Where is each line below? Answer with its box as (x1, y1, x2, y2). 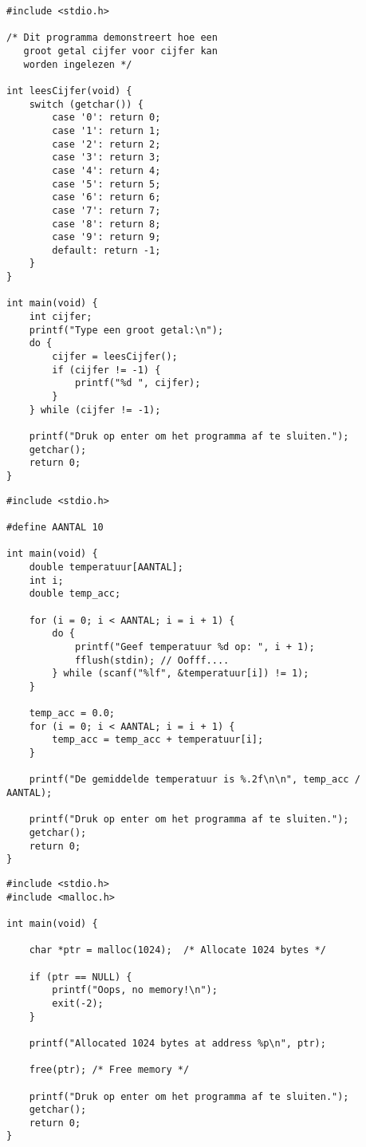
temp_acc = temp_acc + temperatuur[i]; (52, 734, 264, 746)
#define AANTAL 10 (6, 521, 104, 533)
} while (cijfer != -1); (29, 404, 161, 416)
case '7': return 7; (52, 204, 161, 216)
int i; (29, 574, 64, 586)
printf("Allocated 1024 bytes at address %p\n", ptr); (29, 1037, 326, 1049)
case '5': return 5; (52, 178, 161, 190)
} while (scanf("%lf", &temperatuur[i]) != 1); (52, 668, 309, 680)
